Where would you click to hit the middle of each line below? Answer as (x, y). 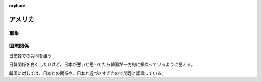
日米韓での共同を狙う (30, 56)
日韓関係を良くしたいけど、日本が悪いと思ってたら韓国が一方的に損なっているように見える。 (102, 64)
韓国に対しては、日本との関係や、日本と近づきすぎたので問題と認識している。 (87, 73)
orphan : (17, 6)
